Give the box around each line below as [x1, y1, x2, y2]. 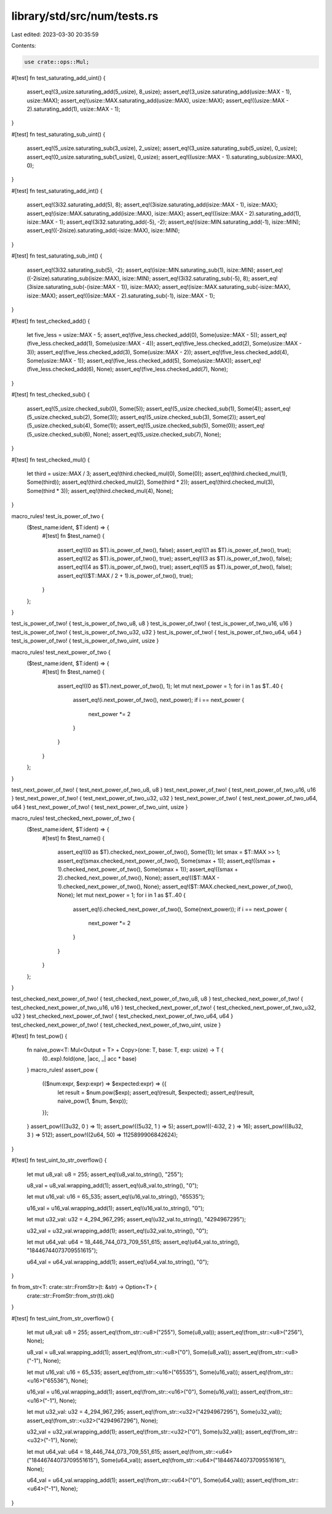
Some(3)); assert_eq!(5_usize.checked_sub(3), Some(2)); [93, 414, 238, 421]
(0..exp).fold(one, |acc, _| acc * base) [42, 1055, 137, 1062]
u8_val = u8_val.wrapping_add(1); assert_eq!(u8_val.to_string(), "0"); [26, 1181, 199, 1189]
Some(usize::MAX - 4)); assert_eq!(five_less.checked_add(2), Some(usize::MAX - [95, 340, 302, 347]
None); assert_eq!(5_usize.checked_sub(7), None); [93, 430, 221, 438]
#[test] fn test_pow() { [11, 1032, 68, 1039]
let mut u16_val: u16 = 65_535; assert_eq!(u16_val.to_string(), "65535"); [26, 1193, 205, 1201]
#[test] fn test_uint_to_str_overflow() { [11, 1156, 107, 1164]
